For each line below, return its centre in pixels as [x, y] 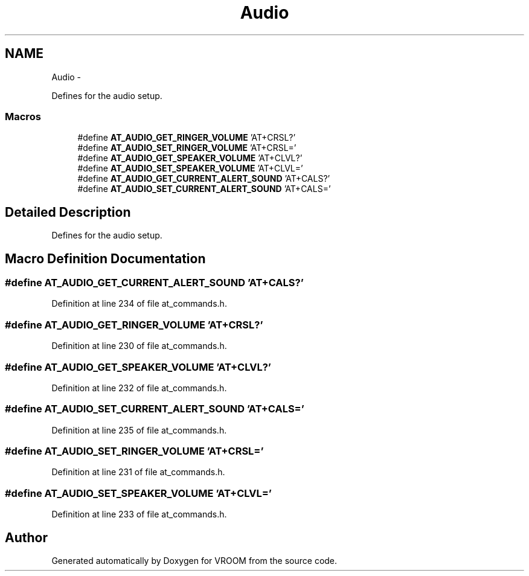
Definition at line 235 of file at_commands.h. [139, 430]
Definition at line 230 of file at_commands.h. [139, 346]
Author [26, 537]
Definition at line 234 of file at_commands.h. [139, 304]
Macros [23, 116]
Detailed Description [68, 212]
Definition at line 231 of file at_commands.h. [138, 472]
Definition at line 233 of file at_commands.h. [139, 514]
